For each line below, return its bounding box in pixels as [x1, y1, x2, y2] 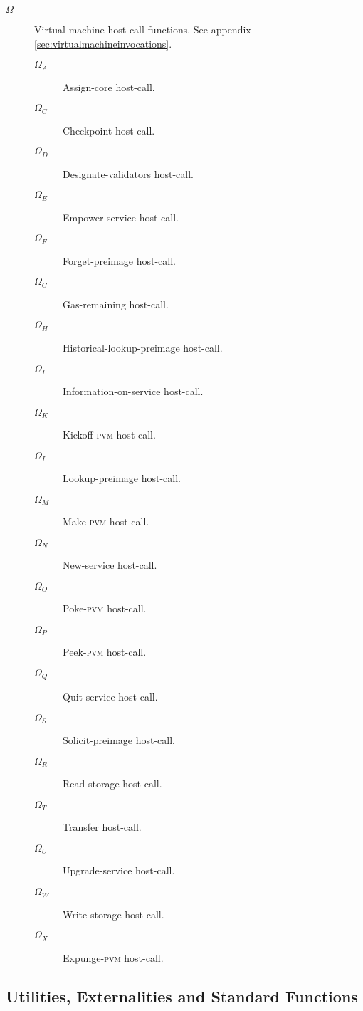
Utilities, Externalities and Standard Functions [6, 985, 358, 1007]
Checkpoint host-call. [63, 122, 155, 137]
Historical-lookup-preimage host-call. [63, 340, 223, 355]
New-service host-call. [63, 557, 157, 572]
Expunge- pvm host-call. [63, 950, 164, 965]
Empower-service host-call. [63, 209, 179, 224]
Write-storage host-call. [63, 906, 164, 921]
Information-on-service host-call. [63, 383, 204, 398]
